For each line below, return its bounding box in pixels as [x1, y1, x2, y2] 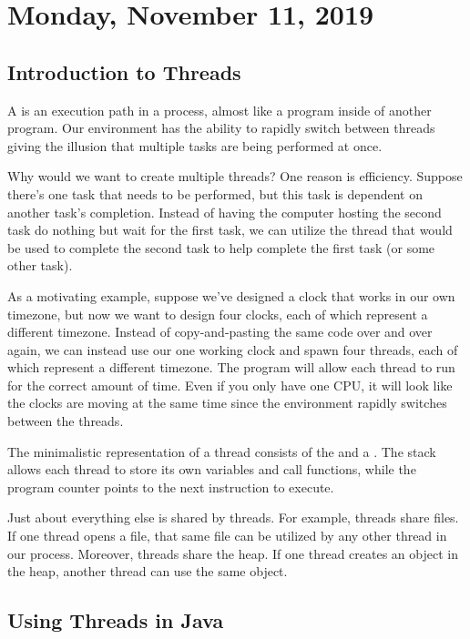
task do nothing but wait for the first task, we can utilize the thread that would [7, 220, 453, 239]
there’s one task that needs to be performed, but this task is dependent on [7, 184, 423, 203]
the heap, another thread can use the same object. [7, 562, 288, 581]
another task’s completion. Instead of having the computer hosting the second [7, 202, 442, 221]
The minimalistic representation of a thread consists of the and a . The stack [7, 441, 436, 461]
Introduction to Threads [7, 57, 241, 86]
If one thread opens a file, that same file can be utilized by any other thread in [7, 526, 447, 545]
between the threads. [7, 411, 124, 431]
